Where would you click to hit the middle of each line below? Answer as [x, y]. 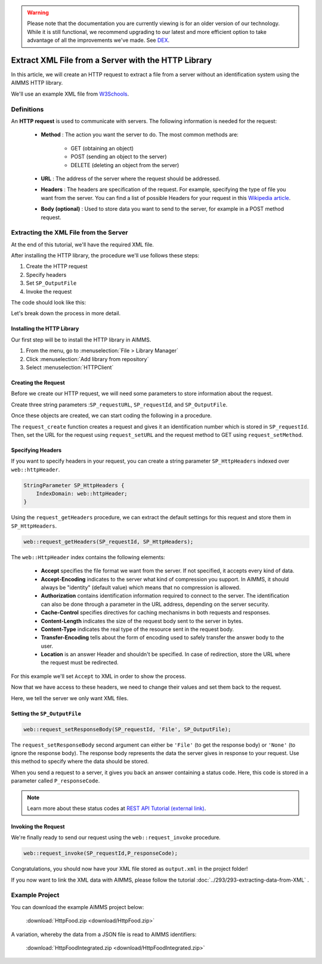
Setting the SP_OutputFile [46, 713]
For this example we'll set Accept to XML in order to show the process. [98, 676]
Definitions [27, 109]
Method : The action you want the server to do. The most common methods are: [140, 135]
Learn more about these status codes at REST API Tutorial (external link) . [117, 808]
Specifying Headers [36, 450]
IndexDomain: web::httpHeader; [82, 494]
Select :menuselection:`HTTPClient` [70, 367]
